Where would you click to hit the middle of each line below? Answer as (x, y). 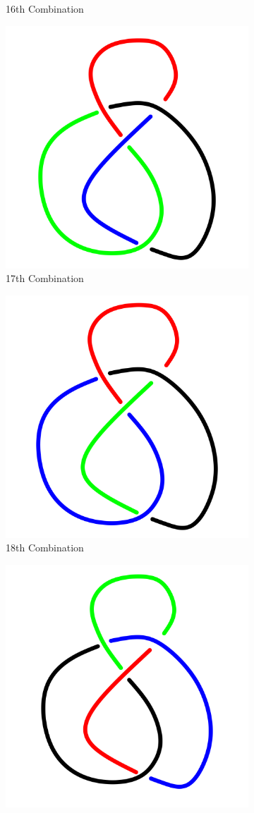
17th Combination (45, 278)
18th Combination (45, 548)
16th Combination (45, 8)
